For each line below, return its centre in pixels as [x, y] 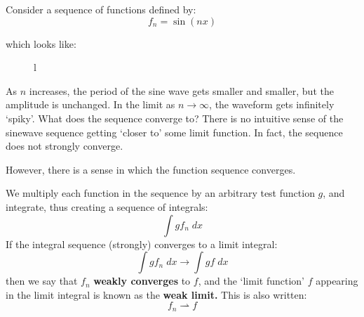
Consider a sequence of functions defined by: [101, 9]
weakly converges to [142, 281]
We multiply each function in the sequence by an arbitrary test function [160, 193]
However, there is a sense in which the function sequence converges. [151, 169]
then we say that [42, 281]
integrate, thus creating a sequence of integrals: [107, 206]
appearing [337, 281]
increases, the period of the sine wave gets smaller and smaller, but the [181, 90]
